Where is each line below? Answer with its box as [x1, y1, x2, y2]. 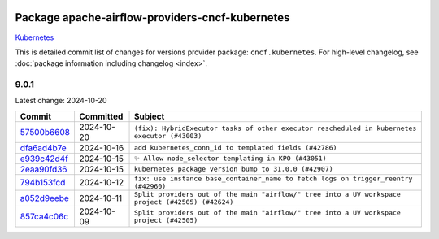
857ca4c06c [20, 211, 69, 222]
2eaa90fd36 [20, 163, 68, 175]
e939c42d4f [20, 153, 69, 164]
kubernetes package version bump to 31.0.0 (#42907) [133, 165, 333, 174]
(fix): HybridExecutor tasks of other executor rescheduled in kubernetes [133, 124, 417, 133]
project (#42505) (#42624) [133, 198, 234, 206]
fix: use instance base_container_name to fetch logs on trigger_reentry [133, 174, 413, 183]
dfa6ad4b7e [20, 142, 67, 154]
